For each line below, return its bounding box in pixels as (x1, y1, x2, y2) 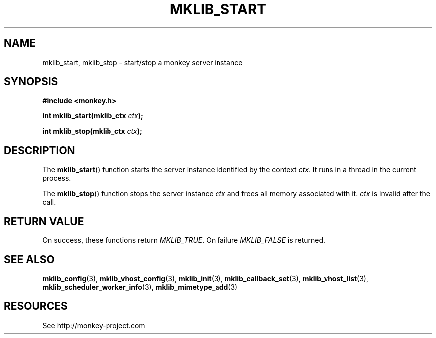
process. (42, 174, 71, 183)
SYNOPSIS (4, 75, 58, 88)
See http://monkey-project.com (42, 321, 145, 330)
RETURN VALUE (4, 215, 84, 227)
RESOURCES (4, 300, 68, 313)
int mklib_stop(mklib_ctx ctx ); (42, 127, 142, 136)
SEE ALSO (4, 253, 55, 266)
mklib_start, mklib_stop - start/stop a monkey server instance (42, 58, 243, 67)
